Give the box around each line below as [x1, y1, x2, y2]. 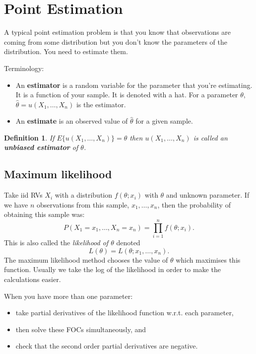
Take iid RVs [4, 190, 43, 200]
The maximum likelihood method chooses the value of [4, 254, 168, 265]
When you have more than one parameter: [4, 290, 133, 301]
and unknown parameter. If [166, 190, 250, 200]
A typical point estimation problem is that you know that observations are [4, 27, 231, 37]
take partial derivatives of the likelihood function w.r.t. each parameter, [15, 307, 234, 318]
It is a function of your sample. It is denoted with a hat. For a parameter [15, 89, 238, 100]
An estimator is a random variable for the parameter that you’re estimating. [15, 79, 253, 90]
